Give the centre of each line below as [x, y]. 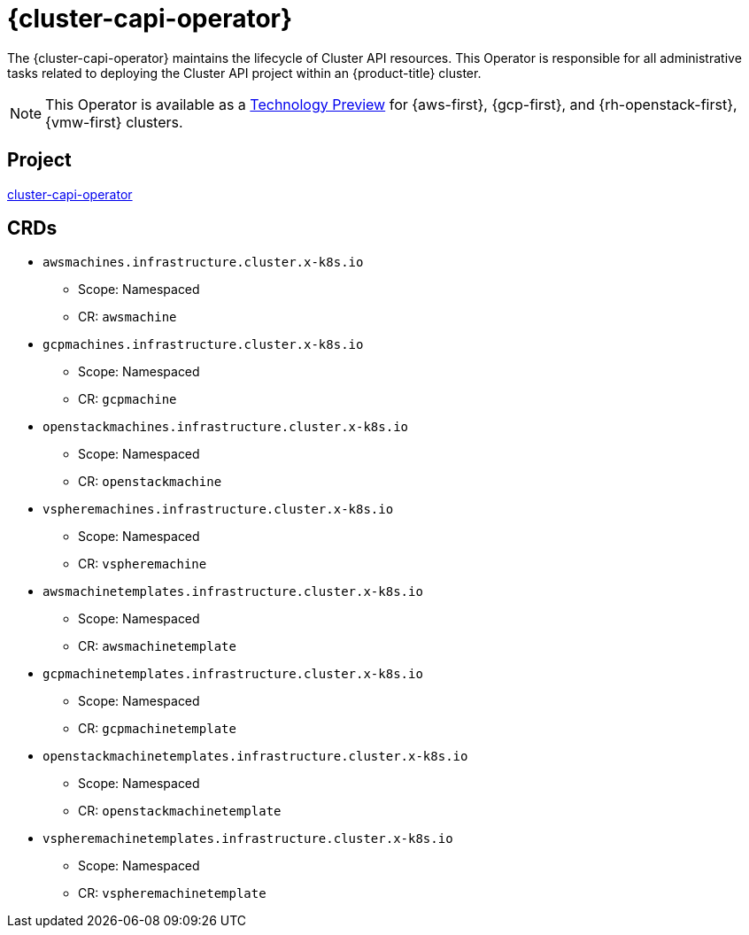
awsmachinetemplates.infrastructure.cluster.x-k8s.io [233, 592]
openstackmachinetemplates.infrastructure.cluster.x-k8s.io [255, 757]
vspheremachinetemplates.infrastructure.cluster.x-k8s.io [248, 839]
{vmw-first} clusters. [114, 122]
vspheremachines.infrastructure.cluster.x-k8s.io [218, 510]
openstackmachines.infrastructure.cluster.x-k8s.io [226, 427]
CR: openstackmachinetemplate [180, 811]
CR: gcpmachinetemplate [157, 729]
